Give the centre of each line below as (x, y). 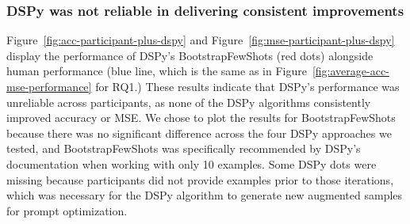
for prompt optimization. (67, 210)
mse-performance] (49, 86)
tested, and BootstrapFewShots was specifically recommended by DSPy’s (184, 148)
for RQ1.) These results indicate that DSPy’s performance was (247, 86)
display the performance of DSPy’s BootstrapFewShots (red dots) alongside (190, 55)
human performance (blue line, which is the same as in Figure (157, 71)
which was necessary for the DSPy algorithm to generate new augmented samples (205, 195)
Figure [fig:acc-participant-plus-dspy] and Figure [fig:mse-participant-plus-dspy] (201, 40)
